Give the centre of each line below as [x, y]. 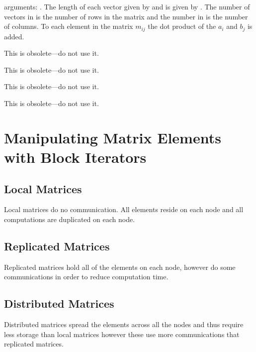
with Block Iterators [75, 157]
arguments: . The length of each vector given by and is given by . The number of [127, 6]
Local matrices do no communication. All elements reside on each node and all [124, 209]
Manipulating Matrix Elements [113, 137]
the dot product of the [182, 26]
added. [14, 36]
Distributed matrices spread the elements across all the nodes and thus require [124, 324]
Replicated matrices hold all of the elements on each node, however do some [120, 267]
